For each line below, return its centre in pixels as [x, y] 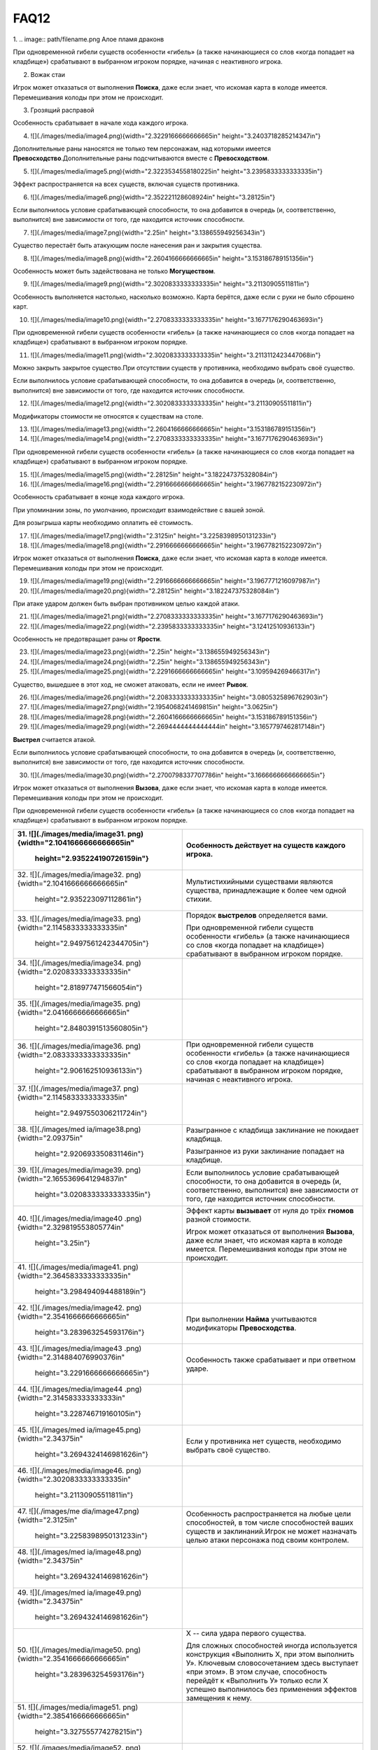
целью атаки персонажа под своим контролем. [267, 1540]
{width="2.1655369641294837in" [72, 1178]
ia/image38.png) [114, 1129]
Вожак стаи [48, 74]
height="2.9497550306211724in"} [91, 1113]
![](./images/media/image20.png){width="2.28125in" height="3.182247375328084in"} [155, 591]
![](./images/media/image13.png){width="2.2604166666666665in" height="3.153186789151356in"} [173, 429]
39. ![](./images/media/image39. [70, 1170]
